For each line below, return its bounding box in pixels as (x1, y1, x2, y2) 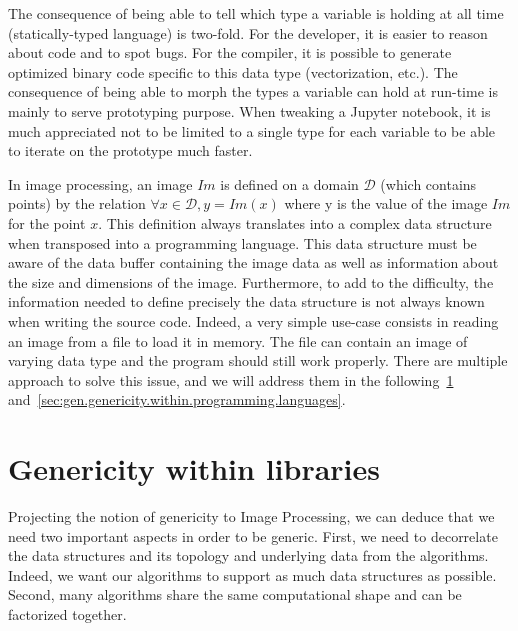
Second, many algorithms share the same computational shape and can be (8, 584, 462, 605)
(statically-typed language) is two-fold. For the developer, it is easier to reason (8, 22, 488, 43)
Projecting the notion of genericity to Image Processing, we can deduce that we (8, 506, 495, 526)
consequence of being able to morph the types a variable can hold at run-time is (8, 81, 498, 102)
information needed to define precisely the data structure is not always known (8, 291, 485, 312)
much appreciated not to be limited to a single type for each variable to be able (8, 120, 496, 141)
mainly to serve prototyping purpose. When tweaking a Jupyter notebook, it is (8, 100, 491, 121)
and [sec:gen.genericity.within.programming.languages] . (8, 389, 346, 410)
